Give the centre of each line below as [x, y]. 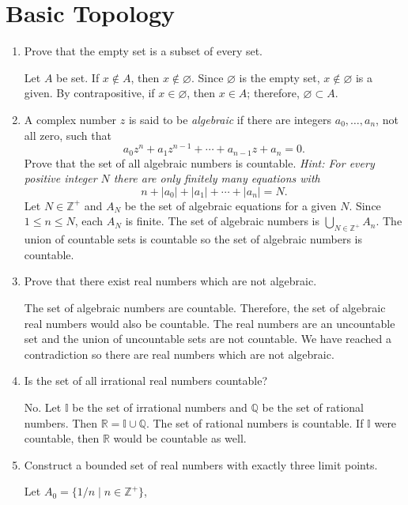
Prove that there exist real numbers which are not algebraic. [170, 281]
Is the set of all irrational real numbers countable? [146, 381]
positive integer [60, 178]
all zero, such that [68, 135]
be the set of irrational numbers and [160, 407]
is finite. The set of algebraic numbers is [222, 221]
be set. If [78, 77]
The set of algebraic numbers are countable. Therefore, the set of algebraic [205, 307]
